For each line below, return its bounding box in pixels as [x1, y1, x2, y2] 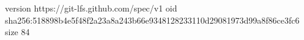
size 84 [5, 25, 30, 38]
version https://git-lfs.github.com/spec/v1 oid [5, 2, 177, 14]
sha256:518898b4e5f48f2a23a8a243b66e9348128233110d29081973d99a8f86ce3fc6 [5, 13, 300, 26]
